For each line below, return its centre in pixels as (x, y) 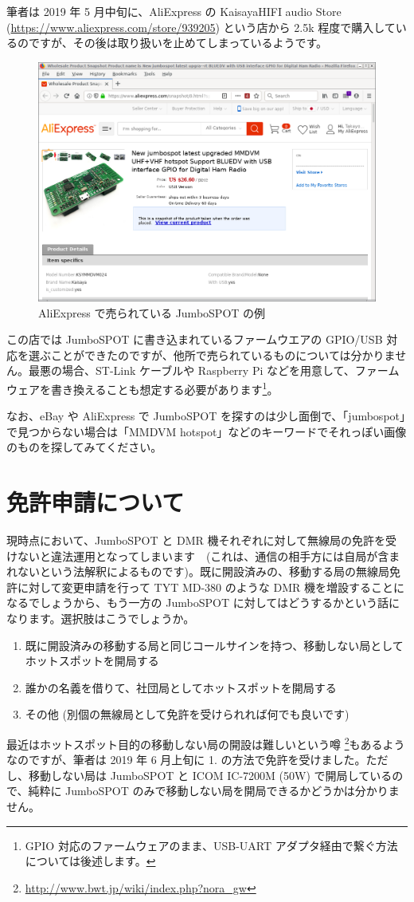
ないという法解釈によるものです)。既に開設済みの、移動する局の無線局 (203, 571)
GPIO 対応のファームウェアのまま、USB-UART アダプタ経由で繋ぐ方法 (211, 845)
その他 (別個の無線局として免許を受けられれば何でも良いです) (187, 714)
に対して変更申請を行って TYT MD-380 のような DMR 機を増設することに (211, 587)
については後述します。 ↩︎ (90, 861)
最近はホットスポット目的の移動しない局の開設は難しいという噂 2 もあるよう (206, 743)
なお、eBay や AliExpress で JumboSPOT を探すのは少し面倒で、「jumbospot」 (206, 416)
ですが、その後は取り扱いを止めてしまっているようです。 (178, 43)
